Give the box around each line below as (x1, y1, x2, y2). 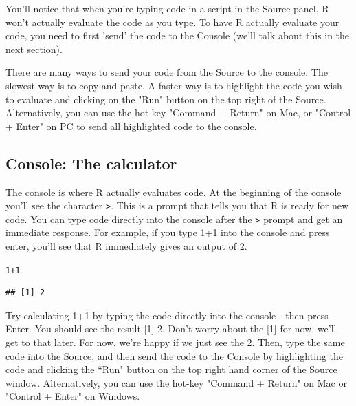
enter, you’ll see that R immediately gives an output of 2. (5, 239, 247, 253)
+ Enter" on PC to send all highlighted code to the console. (5, 118, 257, 133)
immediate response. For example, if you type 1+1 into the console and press (5, 225, 330, 239)
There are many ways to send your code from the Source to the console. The (5, 65, 328, 79)
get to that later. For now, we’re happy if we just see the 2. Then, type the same (5, 335, 345, 350)
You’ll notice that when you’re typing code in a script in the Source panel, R (5, 1, 329, 15)
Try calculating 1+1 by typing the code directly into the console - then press (5, 308, 329, 322)
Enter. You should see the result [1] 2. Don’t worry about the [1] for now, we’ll (5, 321, 337, 336)
